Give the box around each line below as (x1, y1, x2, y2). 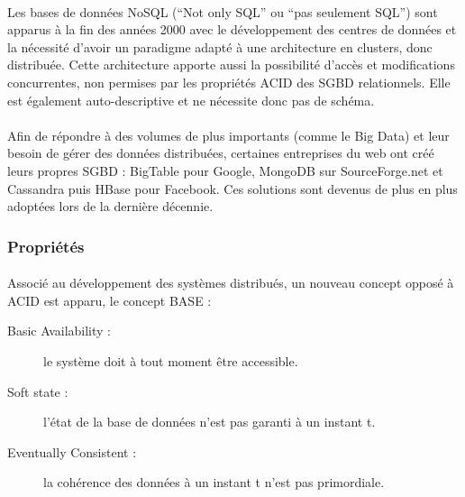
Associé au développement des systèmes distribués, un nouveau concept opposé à (7, 273, 454, 292)
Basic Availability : (7, 321, 111, 340)
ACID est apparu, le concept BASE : (7, 290, 212, 309)
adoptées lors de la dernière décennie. (7, 197, 214, 216)
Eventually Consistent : (7, 442, 137, 461)
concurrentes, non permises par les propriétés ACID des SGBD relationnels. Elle (7, 72, 451, 91)
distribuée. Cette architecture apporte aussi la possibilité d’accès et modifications (7, 55, 455, 74)
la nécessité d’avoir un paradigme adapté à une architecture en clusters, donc (7, 37, 433, 56)
